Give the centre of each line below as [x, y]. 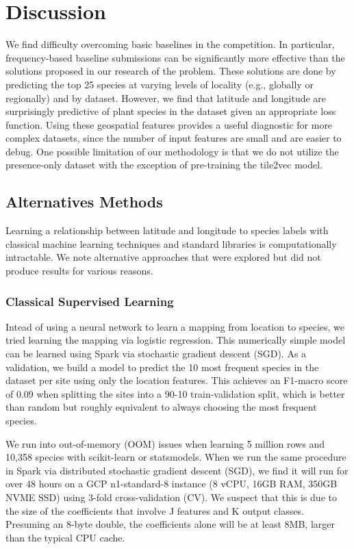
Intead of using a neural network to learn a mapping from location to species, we [175, 326]
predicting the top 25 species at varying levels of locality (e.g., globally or [160, 84]
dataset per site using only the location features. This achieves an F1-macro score [177, 380]
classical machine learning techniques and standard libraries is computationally [171, 243]
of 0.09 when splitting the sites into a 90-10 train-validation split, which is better [175, 393]
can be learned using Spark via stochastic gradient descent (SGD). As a [156, 354]
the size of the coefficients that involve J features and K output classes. [155, 510]
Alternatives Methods [84, 202]
